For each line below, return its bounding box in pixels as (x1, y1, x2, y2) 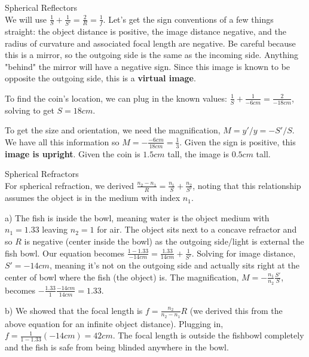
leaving (42, 223, 68, 236)
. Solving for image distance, (191, 246, 296, 259)
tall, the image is (167, 147, 229, 160)
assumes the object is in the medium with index (5, 191, 180, 204)
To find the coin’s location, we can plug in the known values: (5, 91, 227, 104)
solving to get (5, 103, 54, 116)
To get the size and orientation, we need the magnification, (5, 124, 221, 136)
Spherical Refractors (5, 167, 79, 180)
